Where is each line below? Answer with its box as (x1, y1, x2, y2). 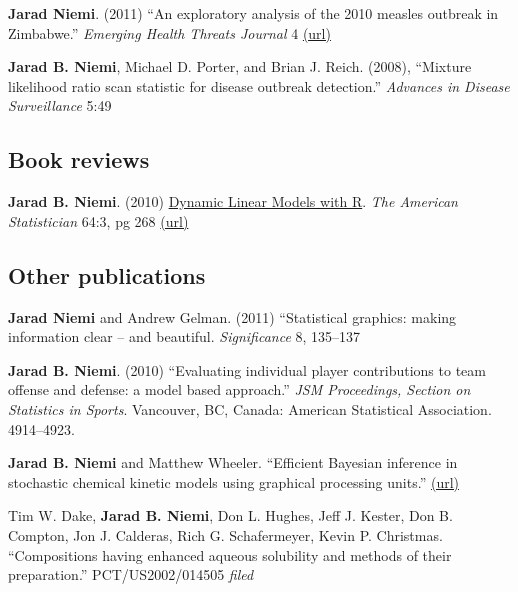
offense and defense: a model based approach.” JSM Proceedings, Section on (8, 379, 471, 400)
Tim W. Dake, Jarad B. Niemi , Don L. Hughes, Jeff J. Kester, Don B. (8, 505, 453, 526)
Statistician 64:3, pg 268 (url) (8, 210, 189, 231)
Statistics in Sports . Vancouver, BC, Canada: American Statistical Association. (8, 398, 492, 419)
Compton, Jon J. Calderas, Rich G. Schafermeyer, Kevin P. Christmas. (8, 524, 443, 545)
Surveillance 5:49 (8, 95, 112, 116)
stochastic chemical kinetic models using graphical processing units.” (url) (8, 471, 459, 492)
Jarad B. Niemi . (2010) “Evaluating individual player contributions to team (8, 359, 486, 380)
